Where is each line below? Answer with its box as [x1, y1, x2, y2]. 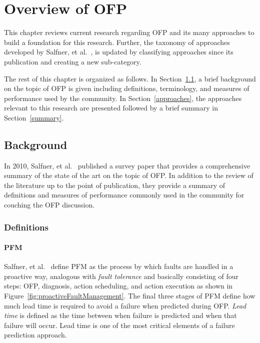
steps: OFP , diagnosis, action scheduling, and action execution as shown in [4, 280, 233, 291]
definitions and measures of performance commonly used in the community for [4, 189, 244, 200]
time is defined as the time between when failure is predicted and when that [4, 310, 237, 320]
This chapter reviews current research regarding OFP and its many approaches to [4, 27, 254, 37]
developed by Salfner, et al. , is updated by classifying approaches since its [4, 46, 233, 57]
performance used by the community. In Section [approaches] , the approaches [4, 92, 242, 103]
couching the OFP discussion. [4, 199, 95, 210]
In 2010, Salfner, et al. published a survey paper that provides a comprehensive [4, 160, 250, 170]
